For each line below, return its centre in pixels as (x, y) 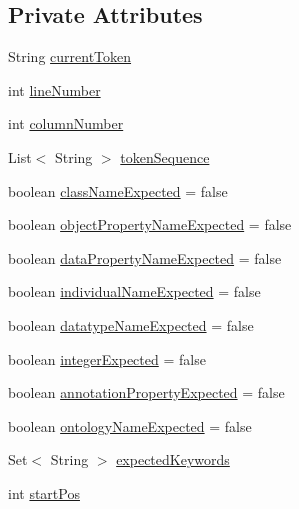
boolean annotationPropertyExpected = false (146, 392)
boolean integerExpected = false (107, 358)
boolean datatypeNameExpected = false (131, 324)
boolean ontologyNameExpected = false (130, 425)
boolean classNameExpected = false (118, 190)
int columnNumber (66, 123)
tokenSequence (165, 156)
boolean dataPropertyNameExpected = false (145, 257)
